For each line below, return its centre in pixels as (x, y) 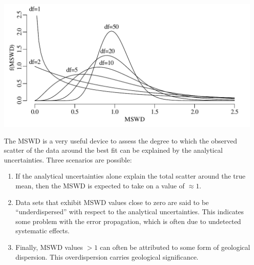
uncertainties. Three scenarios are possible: (68, 159)
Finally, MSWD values (49, 247)
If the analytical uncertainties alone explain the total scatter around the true (130, 176)
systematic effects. (42, 231)
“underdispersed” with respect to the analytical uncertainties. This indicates (130, 212)
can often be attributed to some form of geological (175, 247)
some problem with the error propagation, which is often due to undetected (128, 221)
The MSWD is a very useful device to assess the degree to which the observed (121, 140)
